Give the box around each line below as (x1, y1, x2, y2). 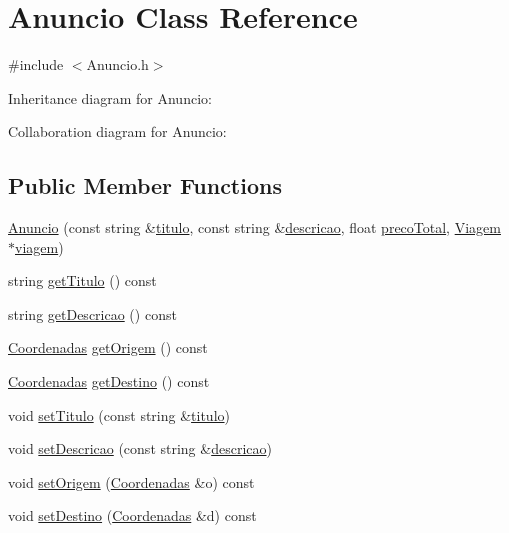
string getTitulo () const (8, 270, 157, 291)
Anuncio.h (86, 54, 149, 75)
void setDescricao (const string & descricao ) (8, 438, 272, 459)
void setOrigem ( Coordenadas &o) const (8, 471, 255, 492)
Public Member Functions (8, 170, 282, 201)
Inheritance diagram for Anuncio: (8, 87, 212, 108)
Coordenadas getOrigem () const (8, 337, 208, 358)
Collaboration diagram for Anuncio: (8, 121, 227, 142)
